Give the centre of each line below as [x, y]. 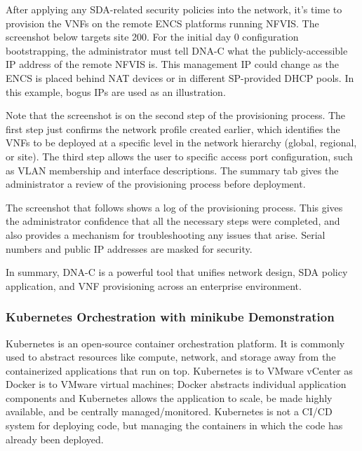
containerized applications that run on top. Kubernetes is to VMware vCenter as [179, 370]
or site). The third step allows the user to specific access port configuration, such [179, 156]
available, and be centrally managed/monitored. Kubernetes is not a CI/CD [169, 411]
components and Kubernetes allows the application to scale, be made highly [169, 397]
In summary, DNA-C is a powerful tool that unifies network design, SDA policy [177, 272]
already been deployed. [55, 439]
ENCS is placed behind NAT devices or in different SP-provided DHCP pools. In [180, 77]
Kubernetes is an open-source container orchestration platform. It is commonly [175, 343]
